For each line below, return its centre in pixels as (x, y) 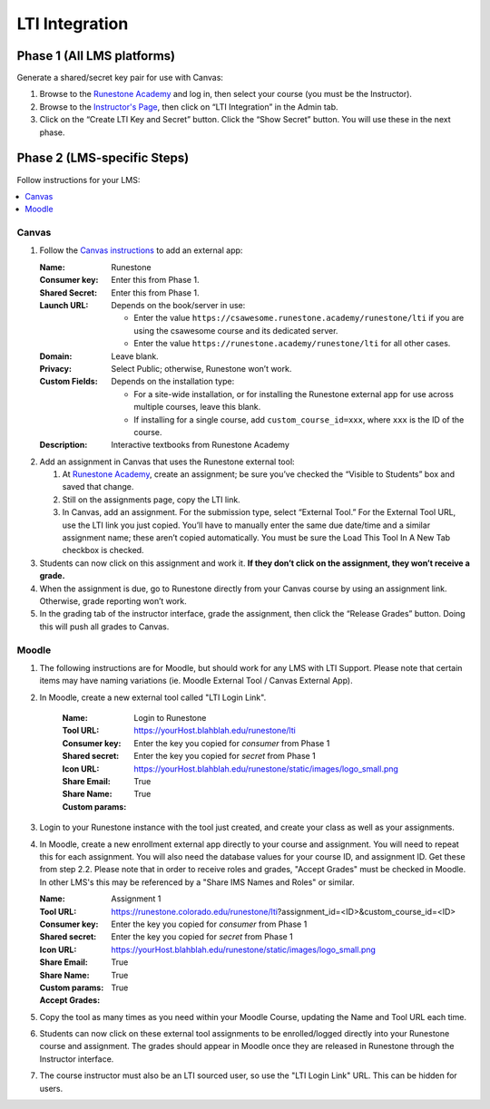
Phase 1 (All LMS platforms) (96, 56)
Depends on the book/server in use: (178, 306)
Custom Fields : (69, 382)
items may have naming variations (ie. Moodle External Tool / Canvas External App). (196, 681)
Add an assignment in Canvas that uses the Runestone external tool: (167, 462)
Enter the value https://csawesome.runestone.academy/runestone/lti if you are (299, 318)
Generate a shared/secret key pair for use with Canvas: (120, 78)
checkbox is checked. (103, 550)
